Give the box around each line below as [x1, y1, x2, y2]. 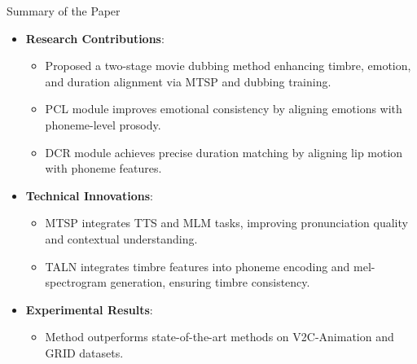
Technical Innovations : [25, 186, 153, 204]
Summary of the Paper [7, 2, 121, 19]
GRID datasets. [45, 344, 124, 361]
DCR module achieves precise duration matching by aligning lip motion [45, 143, 403, 160]
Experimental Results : [25, 300, 153, 318]
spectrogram [45, 274, 107, 291]
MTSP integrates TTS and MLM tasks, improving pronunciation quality [45, 214, 408, 231]
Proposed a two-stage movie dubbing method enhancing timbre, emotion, [45, 57, 411, 74]
